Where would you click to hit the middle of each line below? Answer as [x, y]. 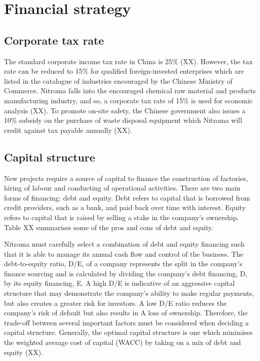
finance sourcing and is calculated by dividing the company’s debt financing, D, [126, 273]
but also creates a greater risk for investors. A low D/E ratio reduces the [115, 303]
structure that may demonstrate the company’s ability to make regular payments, [129, 293]
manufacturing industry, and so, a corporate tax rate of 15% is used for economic [128, 100]
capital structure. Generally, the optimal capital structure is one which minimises [128, 332]
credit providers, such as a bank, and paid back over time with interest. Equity [125, 207]
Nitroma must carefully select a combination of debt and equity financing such [124, 244]
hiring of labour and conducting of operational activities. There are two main [122, 188]
